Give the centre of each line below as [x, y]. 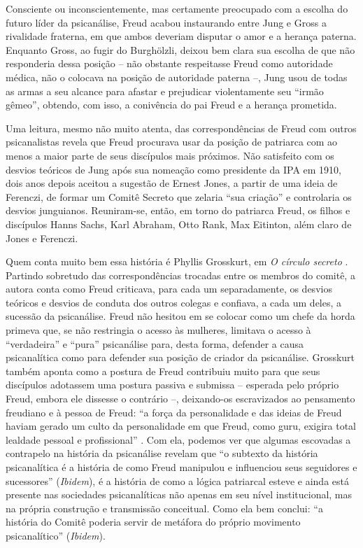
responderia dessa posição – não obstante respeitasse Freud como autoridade [169, 63]
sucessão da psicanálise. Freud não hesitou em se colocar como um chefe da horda [180, 316]
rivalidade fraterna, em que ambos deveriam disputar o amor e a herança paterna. [181, 36]
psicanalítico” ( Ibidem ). [56, 535]
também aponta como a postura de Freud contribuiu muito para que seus [163, 371]
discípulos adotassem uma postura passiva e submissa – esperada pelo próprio [172, 385]
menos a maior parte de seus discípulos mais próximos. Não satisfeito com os [170, 155]
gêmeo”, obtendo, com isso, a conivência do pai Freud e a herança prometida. [171, 105]
